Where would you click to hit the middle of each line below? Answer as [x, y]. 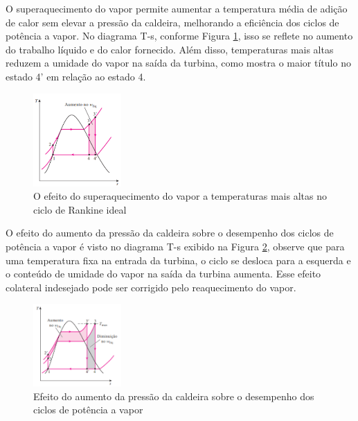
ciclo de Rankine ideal [80, 209]
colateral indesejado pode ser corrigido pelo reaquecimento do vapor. [151, 287]
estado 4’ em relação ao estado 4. [76, 76]
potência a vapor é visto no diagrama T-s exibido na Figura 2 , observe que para [175, 246]
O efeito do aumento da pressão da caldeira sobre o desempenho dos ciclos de [170, 233]
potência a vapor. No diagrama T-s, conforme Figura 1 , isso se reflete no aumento [179, 36]
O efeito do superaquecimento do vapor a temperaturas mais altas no [180, 196]
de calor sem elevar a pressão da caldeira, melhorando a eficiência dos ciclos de [172, 22]
